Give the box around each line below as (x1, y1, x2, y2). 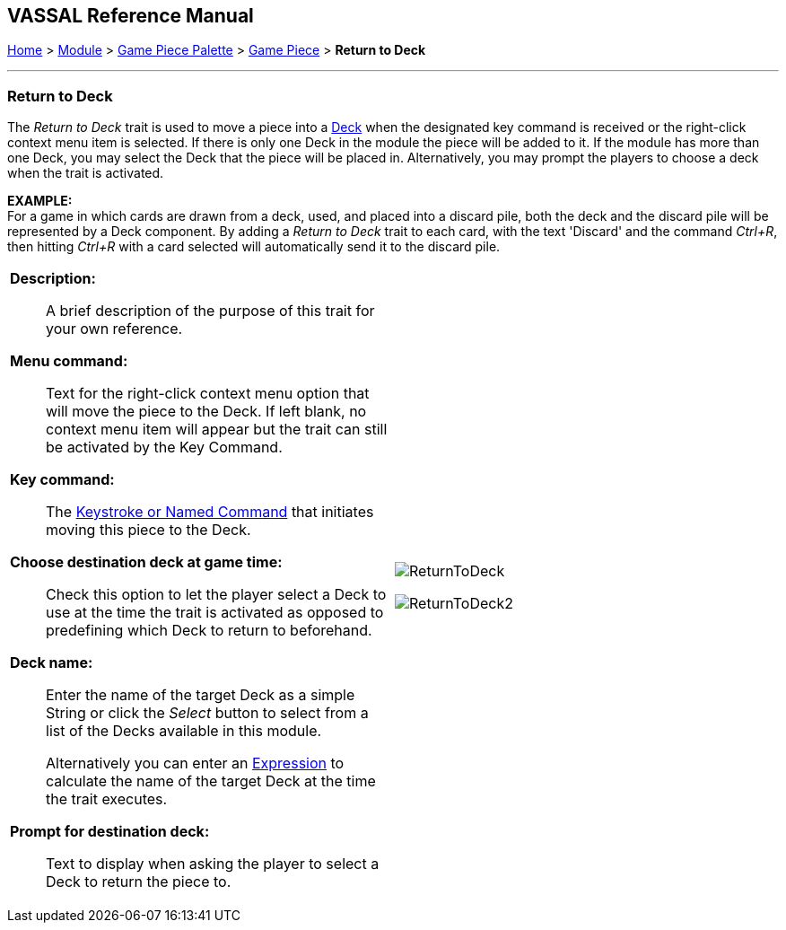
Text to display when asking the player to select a (46, 855, 380, 873)
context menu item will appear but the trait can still (46, 420, 388, 439)
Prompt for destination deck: (10, 822, 210, 841)
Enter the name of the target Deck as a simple (46, 686, 355, 705)
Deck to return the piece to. (46, 873, 231, 891)
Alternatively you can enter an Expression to (46, 754, 345, 773)
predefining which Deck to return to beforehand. (46, 621, 372, 640)
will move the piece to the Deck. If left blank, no (46, 402, 367, 421)
